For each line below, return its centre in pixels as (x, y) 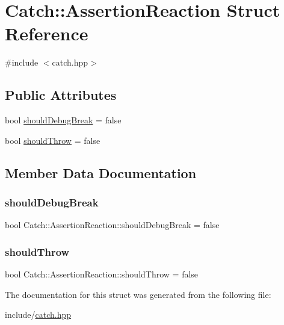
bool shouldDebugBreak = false (63, 120)
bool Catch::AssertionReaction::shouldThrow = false (102, 274)
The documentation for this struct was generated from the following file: (138, 294)
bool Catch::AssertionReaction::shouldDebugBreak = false (112, 225)
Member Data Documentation (101, 172)
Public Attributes (61, 95)
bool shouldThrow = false (53, 140)
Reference (47, 33)
